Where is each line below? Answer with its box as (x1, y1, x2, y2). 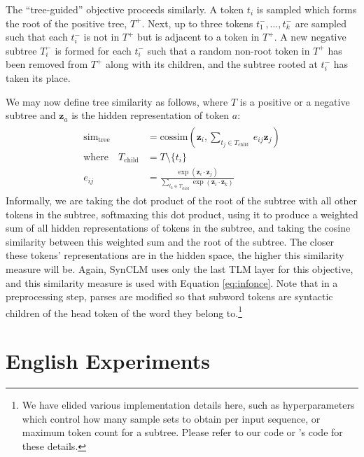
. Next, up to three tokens (141, 15, 253, 30)
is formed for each (55, 43, 132, 57)
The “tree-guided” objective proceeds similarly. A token (6, 2, 244, 16)
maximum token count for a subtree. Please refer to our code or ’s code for (22, 425, 343, 440)
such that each (6, 29, 68, 44)
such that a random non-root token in (147, 43, 310, 57)
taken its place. (6, 70, 71, 85)
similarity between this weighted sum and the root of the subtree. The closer (6, 234, 335, 248)
